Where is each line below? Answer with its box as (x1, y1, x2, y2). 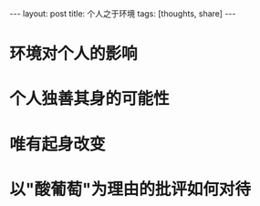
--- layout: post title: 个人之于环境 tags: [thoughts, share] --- (9, 8, 236, 19)
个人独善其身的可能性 (9, 88, 171, 109)
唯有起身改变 (9, 134, 107, 154)
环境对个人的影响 (9, 44, 139, 65)
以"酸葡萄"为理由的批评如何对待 (9, 179, 251, 200)
